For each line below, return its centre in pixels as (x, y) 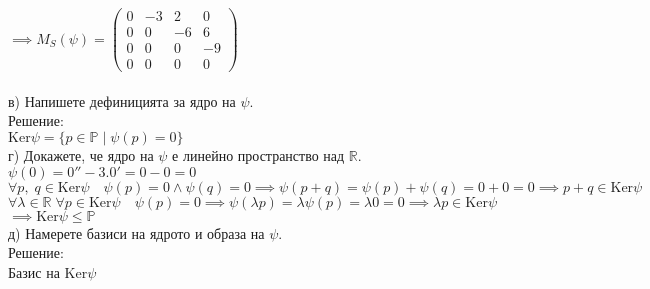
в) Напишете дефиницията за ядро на (122, 100)
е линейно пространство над (258, 154)
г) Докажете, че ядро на (81, 154)
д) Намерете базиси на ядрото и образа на (136, 232)
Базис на (34, 271)
